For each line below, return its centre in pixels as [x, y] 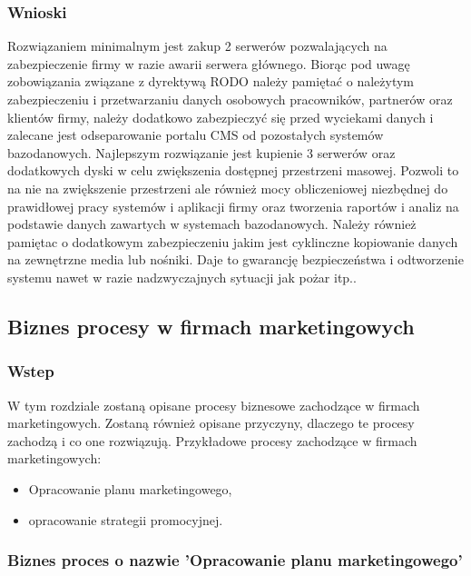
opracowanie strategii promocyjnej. [126, 519]
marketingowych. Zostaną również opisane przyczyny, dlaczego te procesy [211, 423]
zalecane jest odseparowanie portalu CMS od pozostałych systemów [196, 135]
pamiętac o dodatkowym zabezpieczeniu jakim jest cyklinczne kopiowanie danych [233, 241]
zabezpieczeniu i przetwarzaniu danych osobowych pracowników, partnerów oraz [230, 99]
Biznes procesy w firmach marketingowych [211, 326]
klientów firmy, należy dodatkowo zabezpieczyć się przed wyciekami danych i [221, 117]
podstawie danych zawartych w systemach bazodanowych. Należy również [212, 224]
